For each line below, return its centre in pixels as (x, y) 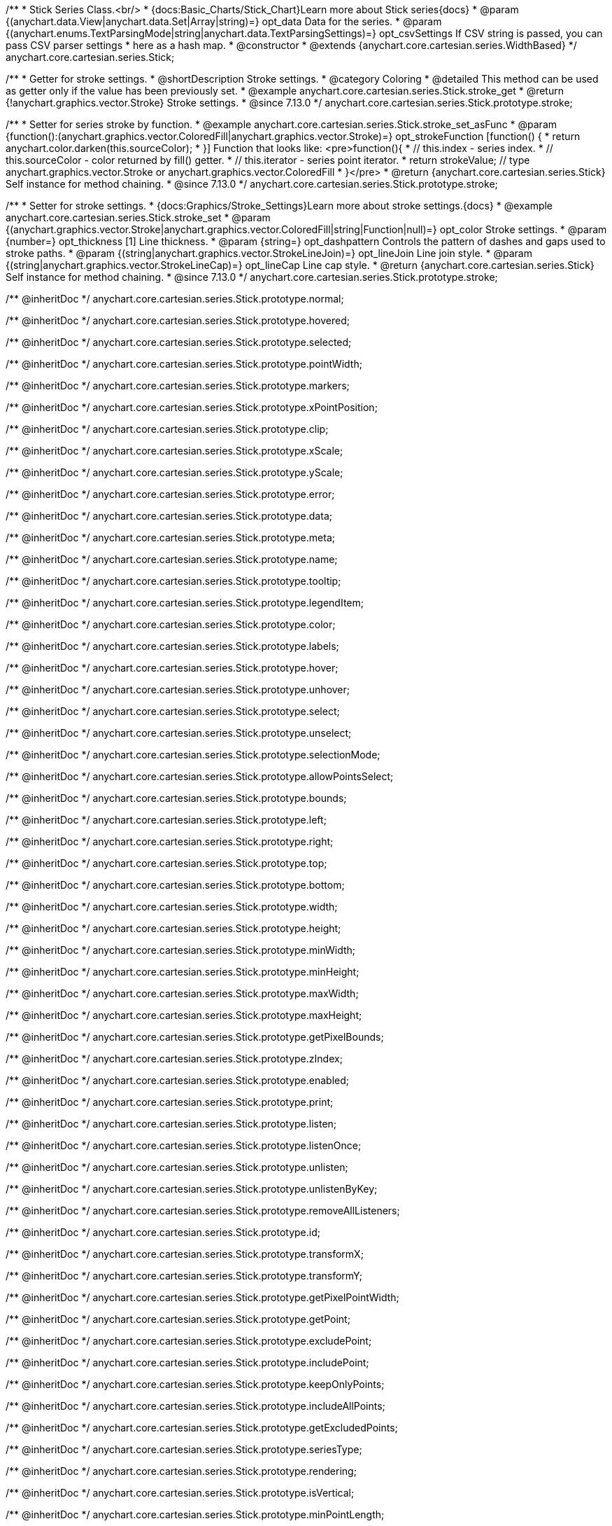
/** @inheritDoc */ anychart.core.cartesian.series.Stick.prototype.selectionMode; (193, 755)
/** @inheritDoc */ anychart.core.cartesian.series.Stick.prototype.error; (170, 494)
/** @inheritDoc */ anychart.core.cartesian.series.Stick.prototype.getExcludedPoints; (202, 1428)
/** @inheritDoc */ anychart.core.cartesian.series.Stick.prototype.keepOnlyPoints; (195, 1384)
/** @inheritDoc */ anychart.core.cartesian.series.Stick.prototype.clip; (167, 429)
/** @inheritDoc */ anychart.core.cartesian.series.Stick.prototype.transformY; (184, 1276)
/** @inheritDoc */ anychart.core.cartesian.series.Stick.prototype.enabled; (178, 1080)
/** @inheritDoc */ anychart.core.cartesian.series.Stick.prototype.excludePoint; (189, 1341)
